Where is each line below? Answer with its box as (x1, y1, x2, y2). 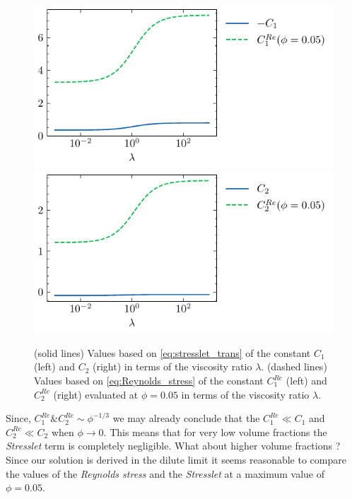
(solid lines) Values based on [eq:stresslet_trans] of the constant (34, 345, 311, 360)
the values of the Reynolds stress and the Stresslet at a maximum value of (6, 466, 325, 481)
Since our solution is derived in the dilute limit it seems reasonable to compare (6, 452, 346, 466)
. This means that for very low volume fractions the (103, 424, 327, 439)
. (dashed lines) (261, 359, 327, 374)
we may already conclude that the (112, 411, 260, 425)
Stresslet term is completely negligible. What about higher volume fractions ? (6, 438, 341, 453)
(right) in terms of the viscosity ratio (92, 359, 252, 374)
